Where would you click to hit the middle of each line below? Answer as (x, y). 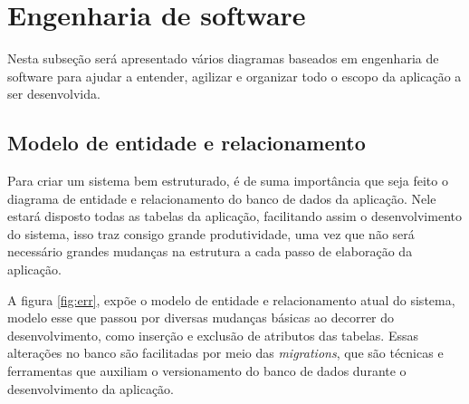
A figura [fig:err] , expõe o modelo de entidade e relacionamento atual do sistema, (231, 299)
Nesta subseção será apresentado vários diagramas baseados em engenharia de (223, 58)
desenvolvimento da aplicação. (91, 388)
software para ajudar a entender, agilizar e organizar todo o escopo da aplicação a (234, 76)
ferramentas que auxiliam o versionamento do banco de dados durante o (207, 371)
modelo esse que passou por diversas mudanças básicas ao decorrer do (201, 317)
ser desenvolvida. (54, 94)
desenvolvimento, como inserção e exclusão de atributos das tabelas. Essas (213, 335)
